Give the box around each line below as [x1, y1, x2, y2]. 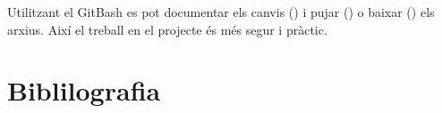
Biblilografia [7, 72, 161, 109]
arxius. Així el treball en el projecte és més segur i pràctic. [7, 20, 327, 38]
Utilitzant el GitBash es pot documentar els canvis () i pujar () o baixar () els [7, 3, 435, 20]
